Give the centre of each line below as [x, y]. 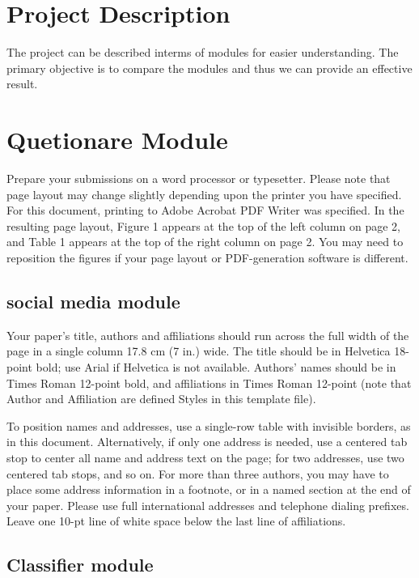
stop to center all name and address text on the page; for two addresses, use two [205, 457]
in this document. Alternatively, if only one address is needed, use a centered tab [207, 442]
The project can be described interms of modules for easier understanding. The [203, 52]
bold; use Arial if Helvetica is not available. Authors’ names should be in [216, 366]
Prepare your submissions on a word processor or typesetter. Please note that [199, 178]
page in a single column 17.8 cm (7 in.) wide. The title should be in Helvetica [199, 351]
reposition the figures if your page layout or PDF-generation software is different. [207, 257]
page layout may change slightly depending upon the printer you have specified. [204, 194]
